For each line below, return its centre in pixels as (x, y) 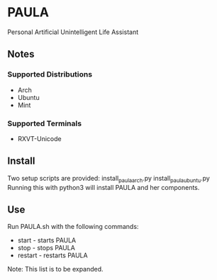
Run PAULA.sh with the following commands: (73, 227)
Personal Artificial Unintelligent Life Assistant (73, 32)
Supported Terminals (45, 123)
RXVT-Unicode (39, 138)
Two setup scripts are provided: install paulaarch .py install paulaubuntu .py (109, 179)
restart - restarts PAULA (52, 255)
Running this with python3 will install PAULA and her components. (104, 187)
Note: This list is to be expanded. (56, 269)
